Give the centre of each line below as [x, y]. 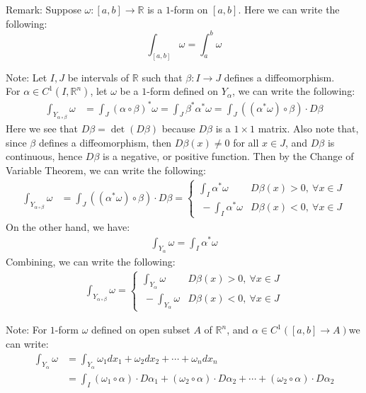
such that [162, 77]
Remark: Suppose [44, 9]
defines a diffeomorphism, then [105, 142]
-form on [189, 9]
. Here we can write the [289, 9]
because [178, 129]
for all [246, 142]
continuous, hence [44, 156]
